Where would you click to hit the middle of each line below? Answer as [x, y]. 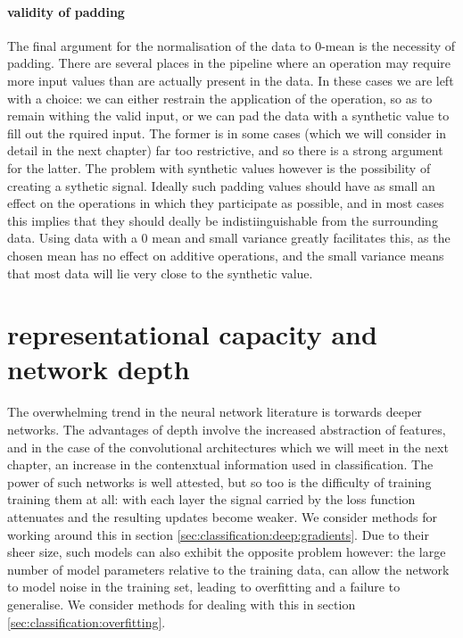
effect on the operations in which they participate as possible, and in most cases [226, 203]
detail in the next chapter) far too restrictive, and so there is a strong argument [225, 150]
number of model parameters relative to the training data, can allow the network [228, 569]
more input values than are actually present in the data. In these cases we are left [231, 80]
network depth [99, 369]
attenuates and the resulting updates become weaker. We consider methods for [222, 516]
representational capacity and [192, 334]
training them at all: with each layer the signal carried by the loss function [211, 499]
